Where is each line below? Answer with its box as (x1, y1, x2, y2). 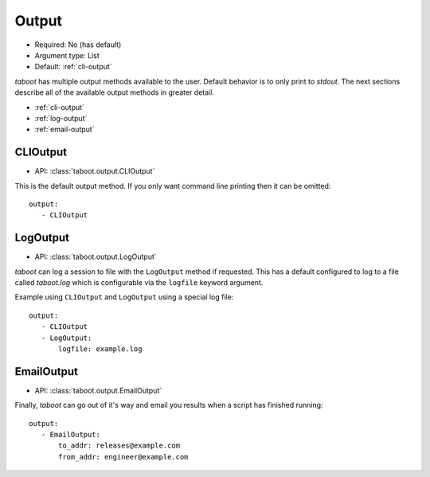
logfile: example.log (58, 345, 143, 354)
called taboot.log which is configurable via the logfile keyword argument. (14, 278, 264, 287)
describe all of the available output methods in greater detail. (14, 88, 215, 97)
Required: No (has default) (34, 40, 122, 49)
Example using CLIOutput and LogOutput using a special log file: (14, 292, 234, 302)
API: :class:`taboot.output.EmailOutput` (34, 385, 162, 395)
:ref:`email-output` (34, 124, 95, 135)
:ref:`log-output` (34, 113, 88, 123)
